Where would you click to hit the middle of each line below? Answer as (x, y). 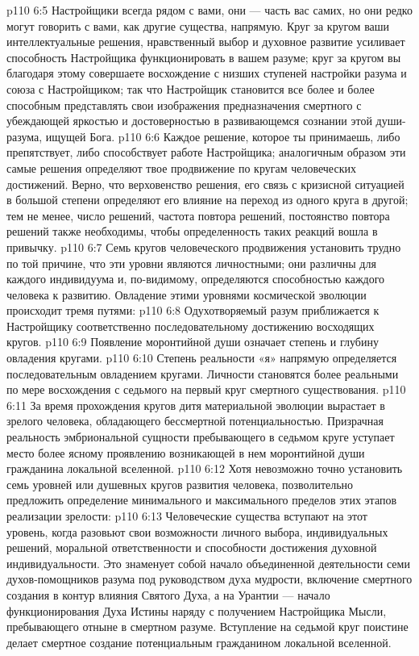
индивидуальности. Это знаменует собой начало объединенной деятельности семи (208, 563)
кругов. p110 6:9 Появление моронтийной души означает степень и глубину (193, 342)
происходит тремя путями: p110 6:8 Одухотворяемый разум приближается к (193, 310)
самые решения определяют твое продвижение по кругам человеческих (181, 167)
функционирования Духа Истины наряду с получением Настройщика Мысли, (197, 610)
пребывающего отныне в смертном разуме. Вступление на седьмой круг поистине (207, 627)
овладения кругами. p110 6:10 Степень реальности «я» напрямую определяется (202, 358)
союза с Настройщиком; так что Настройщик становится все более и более (191, 88)
